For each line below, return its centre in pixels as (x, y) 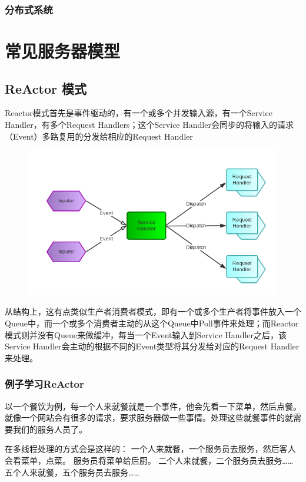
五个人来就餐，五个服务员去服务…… (72, 472)
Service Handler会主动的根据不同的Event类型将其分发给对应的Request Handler (152, 346)
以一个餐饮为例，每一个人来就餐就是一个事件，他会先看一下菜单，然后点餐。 (153, 406)
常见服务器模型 (63, 51)
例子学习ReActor (44, 384)
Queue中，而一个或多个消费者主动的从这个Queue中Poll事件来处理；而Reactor (152, 323)
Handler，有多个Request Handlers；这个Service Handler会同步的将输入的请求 (149, 125)
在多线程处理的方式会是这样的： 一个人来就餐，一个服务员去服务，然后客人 (150, 449)
